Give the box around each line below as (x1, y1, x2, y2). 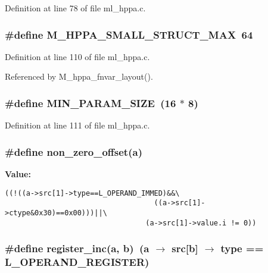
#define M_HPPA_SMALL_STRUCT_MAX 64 (5, 27, 253, 42)
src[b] (172, 241, 198, 256)
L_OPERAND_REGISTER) (5, 255, 149, 269)
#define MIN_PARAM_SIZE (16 (5, 95, 176, 110)
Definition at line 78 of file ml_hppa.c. (5, 2, 146, 14)
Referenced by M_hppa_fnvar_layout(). (5, 70, 153, 83)
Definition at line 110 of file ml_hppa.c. (5, 50, 150, 62)
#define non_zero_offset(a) (5, 144, 142, 159)
